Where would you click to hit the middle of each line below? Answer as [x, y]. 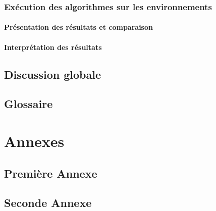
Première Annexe [51, 173]
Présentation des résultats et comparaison [78, 27]
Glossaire [29, 104]
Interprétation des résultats [53, 47]
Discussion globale [52, 74]
